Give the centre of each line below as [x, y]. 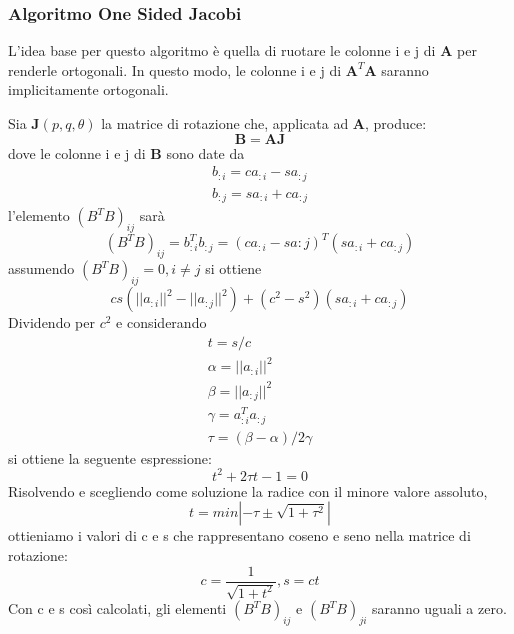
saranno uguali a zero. [439, 608]
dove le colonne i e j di [77, 152]
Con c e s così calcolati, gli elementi [117, 608]
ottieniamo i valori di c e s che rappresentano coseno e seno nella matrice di [239, 535]
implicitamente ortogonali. [88, 89]
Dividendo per [51, 322]
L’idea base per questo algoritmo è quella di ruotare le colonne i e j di [222, 50]
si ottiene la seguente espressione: [110, 457]
